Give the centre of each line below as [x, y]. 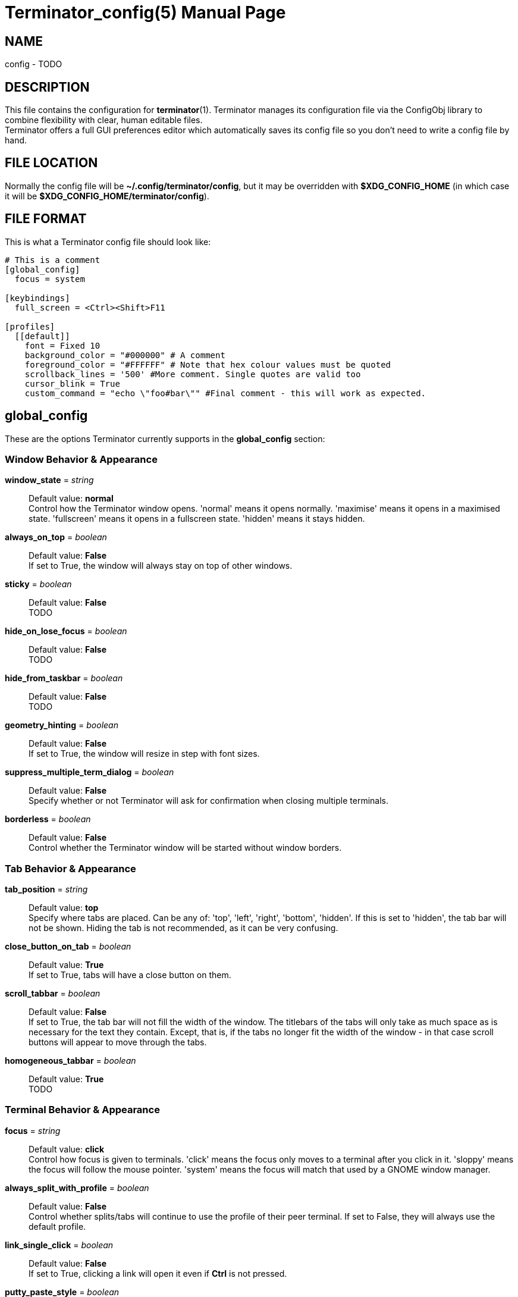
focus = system [50, 279]
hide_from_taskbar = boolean [64, 678]
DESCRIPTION [47, 87]
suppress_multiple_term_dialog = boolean [90, 772]
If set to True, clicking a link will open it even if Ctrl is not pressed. [158, 1273]
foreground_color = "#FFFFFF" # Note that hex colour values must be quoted [208, 364]
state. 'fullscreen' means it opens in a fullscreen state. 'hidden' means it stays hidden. [197, 519]
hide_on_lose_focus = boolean [66, 631]
